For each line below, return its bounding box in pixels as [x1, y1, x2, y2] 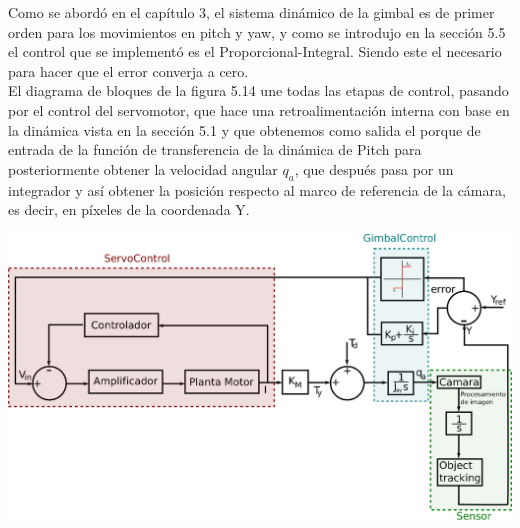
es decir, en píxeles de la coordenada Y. [8, 199, 250, 220]
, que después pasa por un [294, 158, 454, 179]
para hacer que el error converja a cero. [8, 60, 249, 81]
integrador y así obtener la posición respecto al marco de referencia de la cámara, [8, 179, 506, 200]
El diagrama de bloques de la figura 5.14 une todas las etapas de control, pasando [8, 80, 509, 101]
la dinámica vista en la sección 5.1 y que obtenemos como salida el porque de [8, 119, 481, 140]
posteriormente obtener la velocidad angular [8, 158, 278, 179]
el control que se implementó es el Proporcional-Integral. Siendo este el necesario [8, 41, 502, 62]
